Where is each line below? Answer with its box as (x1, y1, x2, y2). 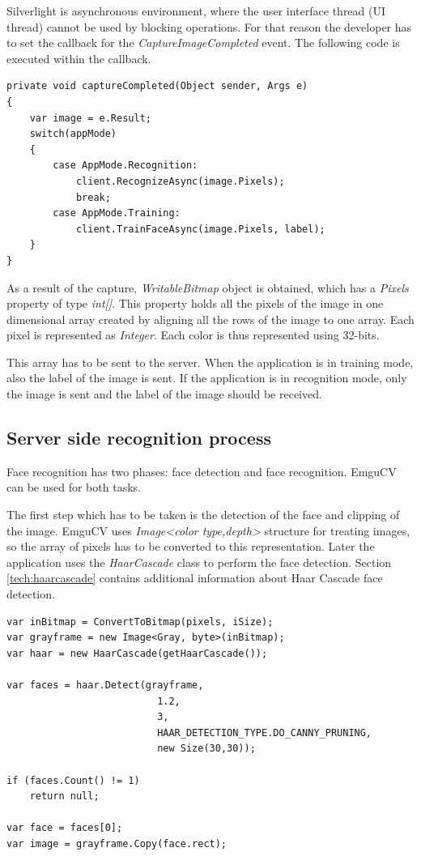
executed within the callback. (6, 49, 151, 66)
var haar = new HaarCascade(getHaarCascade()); (6, 647, 268, 659)
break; (75, 191, 111, 203)
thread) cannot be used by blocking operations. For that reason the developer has (6, 18, 412, 35)
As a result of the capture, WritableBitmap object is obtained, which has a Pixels (6, 279, 409, 296)
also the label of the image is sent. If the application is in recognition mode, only (6, 369, 407, 386)
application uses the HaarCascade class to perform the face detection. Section (6, 553, 392, 570)
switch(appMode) (29, 128, 117, 140)
